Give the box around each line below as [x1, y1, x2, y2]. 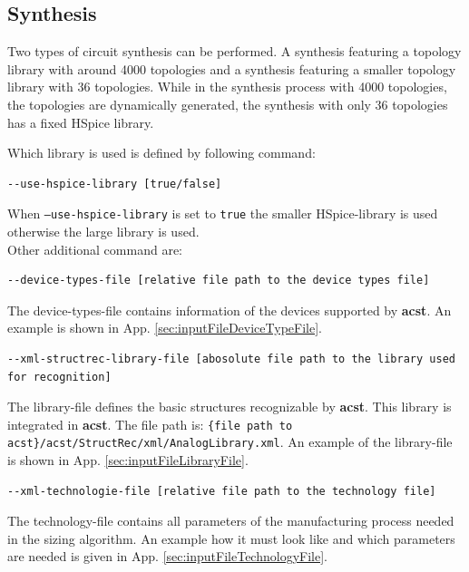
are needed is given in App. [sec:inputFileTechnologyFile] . [7, 547, 327, 566]
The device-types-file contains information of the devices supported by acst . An [7, 300, 452, 319]
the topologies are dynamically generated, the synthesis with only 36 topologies [7, 94, 448, 113]
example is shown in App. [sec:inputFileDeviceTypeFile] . [7, 318, 322, 337]
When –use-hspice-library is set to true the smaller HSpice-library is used [7, 204, 438, 223]
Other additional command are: [7, 239, 182, 258]
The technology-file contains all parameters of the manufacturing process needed [7, 511, 454, 530]
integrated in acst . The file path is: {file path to [7, 414, 293, 433]
